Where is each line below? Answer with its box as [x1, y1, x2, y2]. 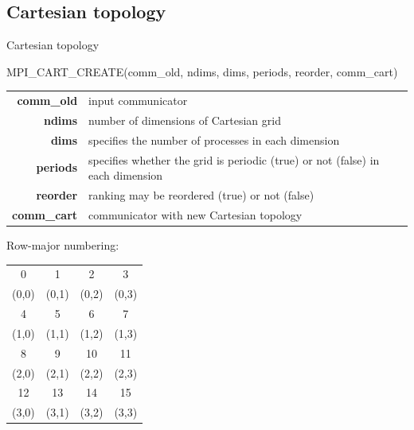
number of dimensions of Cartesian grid [88, 111, 281, 128]
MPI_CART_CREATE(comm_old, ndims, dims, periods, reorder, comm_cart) [6, 63, 398, 79]
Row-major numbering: [6, 237, 119, 254]
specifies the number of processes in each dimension [88, 131, 340, 148]
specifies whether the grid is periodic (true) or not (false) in [88, 151, 380, 168]
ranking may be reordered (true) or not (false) [88, 187, 314, 203]
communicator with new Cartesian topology [88, 206, 303, 223]
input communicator [88, 92, 188, 109]
